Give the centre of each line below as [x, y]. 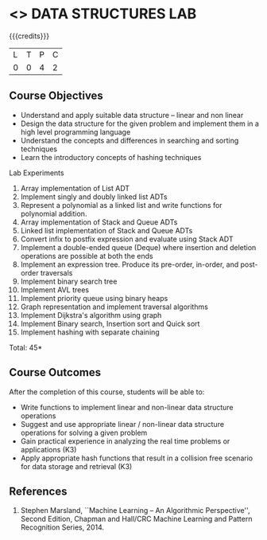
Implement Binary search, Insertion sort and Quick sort [110, 323]
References [38, 491]
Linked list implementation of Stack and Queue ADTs [106, 230]
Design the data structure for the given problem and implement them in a [139, 123]
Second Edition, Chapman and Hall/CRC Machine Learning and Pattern [136, 519]
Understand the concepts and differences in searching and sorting [130, 140]
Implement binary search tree [69, 281]
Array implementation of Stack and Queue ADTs [99, 222]
